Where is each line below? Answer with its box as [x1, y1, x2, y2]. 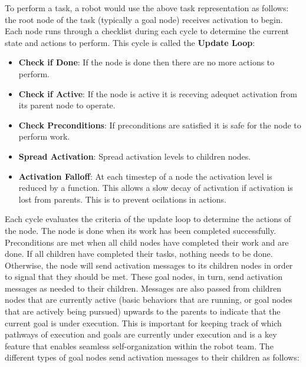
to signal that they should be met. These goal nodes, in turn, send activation [5, 270, 282, 283]
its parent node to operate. [18, 99, 116, 111]
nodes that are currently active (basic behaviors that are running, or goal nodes [5, 293, 292, 306]
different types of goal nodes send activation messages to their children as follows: [5, 351, 300, 363]
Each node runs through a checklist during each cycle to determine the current [5, 25, 289, 37]
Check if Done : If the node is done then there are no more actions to [18, 56, 275, 68]
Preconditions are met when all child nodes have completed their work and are [5, 236, 289, 248]
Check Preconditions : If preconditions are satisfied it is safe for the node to [18, 118, 301, 131]
